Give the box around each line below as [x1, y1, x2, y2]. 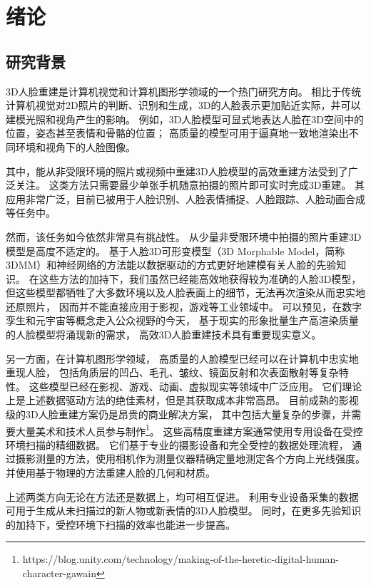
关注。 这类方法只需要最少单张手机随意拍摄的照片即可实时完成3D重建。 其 [15, 177, 365, 192]
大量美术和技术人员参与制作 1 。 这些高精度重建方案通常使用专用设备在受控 [15, 421, 363, 438]
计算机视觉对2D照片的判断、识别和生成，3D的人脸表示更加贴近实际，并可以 [6, 98, 361, 113]
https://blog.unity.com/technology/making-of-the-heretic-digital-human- [22, 552, 339, 566]
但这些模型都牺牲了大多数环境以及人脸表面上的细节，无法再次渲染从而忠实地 [6, 285, 365, 300]
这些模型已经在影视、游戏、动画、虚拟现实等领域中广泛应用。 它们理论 [29, 378, 362, 393]
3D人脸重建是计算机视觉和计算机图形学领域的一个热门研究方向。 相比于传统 [6, 83, 362, 98]
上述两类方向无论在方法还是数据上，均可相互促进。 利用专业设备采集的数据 [6, 489, 359, 504]
